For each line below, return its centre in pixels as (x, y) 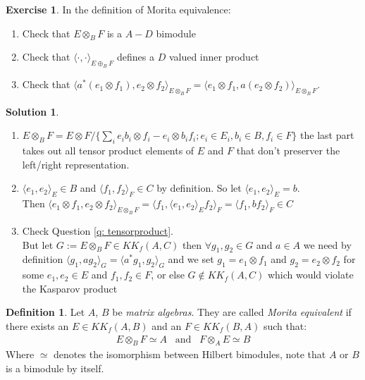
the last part (327, 135)
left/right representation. (76, 164)
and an (167, 325)
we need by (327, 244)
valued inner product (214, 57)
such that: (285, 325)
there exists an (37, 325)
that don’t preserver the (288, 151)
